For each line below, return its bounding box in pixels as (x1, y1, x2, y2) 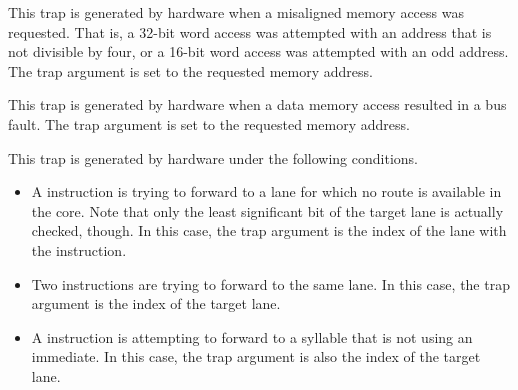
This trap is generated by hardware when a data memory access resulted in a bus (8, 94, 507, 115)
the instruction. (31, 239, 127, 260)
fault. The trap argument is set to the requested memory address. (8, 113, 410, 134)
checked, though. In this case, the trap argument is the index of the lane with (31, 220, 507, 241)
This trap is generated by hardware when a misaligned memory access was (8, 2, 464, 22)
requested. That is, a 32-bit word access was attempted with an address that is (8, 21, 492, 42)
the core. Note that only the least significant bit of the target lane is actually (31, 200, 504, 221)
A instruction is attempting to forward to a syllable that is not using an (31, 326, 473, 347)
